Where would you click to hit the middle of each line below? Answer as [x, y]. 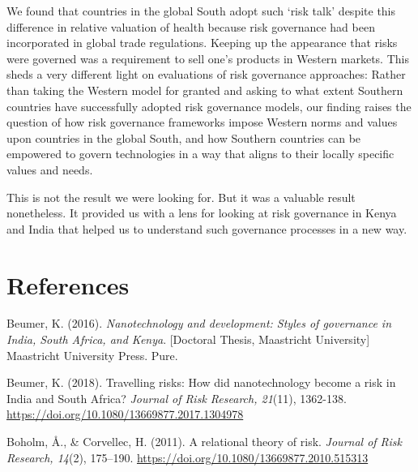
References [68, 284]
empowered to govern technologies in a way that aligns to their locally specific [200, 154]
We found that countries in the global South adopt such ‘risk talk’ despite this [201, 11]
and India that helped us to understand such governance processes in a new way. [207, 228]
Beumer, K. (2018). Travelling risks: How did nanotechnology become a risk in [201, 382]
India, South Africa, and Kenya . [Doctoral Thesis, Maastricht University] [188, 339]
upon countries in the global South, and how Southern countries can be [184, 137]
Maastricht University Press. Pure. [92, 355]
